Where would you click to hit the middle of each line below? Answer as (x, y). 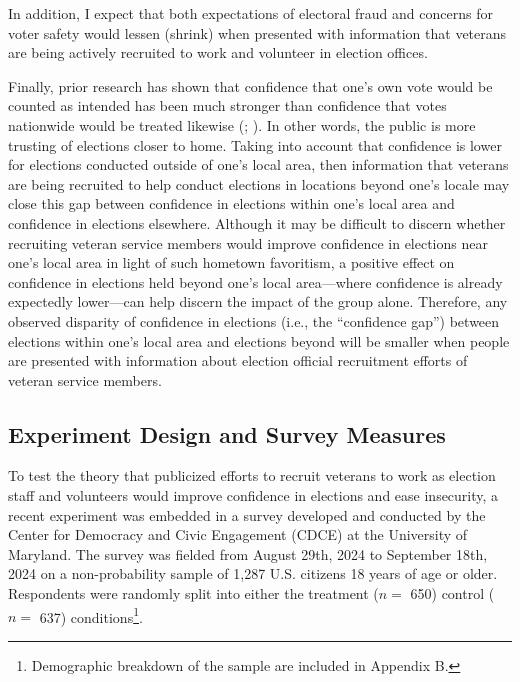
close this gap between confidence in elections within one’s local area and (231, 203)
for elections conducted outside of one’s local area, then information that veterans (258, 164)
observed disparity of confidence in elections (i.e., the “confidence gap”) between (254, 320)
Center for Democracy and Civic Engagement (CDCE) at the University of (238, 534)
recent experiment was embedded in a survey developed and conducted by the (247, 514)
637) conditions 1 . (91, 615)
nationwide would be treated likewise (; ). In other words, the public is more (242, 124)
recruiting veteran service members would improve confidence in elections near (248, 242)
